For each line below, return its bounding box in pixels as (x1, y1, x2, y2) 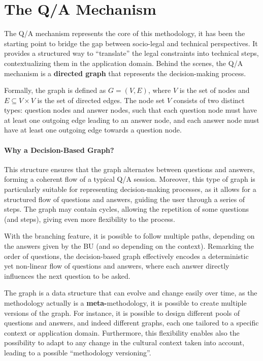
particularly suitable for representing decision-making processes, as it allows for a (4, 184, 256, 194)
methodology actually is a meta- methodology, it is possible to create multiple (4, 297, 247, 308)
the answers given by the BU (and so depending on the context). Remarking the (4, 241, 254, 251)
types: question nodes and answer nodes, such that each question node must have (4, 105, 257, 115)
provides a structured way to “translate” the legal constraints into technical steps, (4, 48, 259, 58)
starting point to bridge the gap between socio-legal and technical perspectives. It (4, 38, 258, 48)
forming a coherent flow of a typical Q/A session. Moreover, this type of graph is (4, 174, 255, 184)
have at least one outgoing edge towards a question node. (4, 124, 182, 135)
